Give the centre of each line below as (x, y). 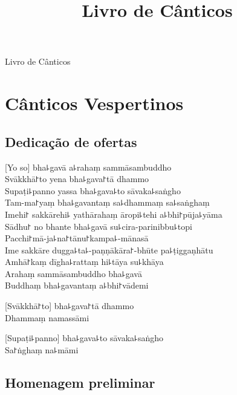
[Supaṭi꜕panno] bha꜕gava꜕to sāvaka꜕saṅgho (84, 338)
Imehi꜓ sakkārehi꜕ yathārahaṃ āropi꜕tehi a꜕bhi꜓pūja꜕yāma (114, 214)
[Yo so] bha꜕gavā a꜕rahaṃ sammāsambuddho (88, 167)
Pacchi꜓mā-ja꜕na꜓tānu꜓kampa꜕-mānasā (77, 238)
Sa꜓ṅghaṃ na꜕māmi (42, 349)
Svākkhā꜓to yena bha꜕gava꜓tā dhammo (77, 179)
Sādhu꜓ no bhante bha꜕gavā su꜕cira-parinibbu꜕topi (99, 226)
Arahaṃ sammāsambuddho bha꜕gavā (73, 273)
